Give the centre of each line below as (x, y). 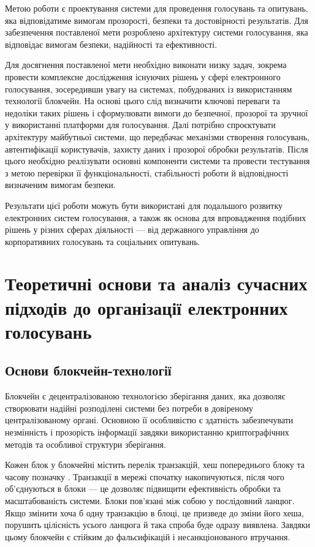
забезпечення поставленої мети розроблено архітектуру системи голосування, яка (157, 32)
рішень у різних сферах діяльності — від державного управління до (132, 229)
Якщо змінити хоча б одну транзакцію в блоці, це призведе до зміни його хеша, (154, 512)
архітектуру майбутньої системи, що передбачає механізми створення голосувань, (157, 136)
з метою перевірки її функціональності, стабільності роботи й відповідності (147, 172)
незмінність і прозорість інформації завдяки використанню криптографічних (147, 432)
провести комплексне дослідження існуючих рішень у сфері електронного (143, 76)
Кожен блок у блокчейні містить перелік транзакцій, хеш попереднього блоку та (155, 465)
